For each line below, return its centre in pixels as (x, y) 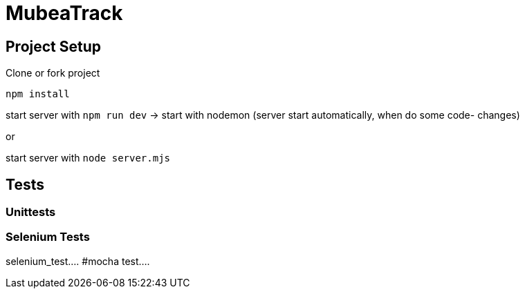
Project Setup (54, 46)
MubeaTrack (64, 13)
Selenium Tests (48, 237)
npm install (38, 94)
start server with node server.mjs (88, 158)
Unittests (31, 212)
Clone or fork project (53, 73)
